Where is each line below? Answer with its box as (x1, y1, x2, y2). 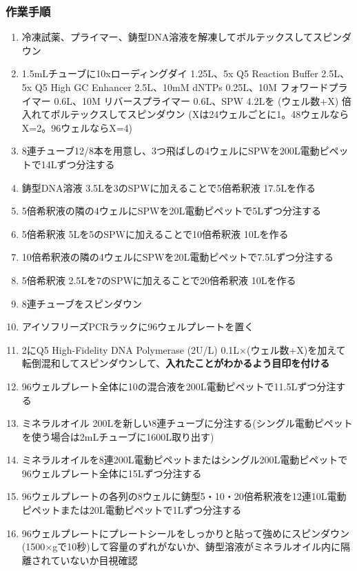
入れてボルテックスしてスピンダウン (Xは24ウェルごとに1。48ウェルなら (21, 107, 349, 121)
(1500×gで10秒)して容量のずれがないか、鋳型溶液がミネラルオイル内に (21, 539, 340, 554)
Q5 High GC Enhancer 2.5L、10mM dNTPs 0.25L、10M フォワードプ (34, 80, 338, 94)
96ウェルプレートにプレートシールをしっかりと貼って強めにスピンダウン (21, 525, 350, 540)
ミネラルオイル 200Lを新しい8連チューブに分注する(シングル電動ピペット (21, 416, 353, 430)
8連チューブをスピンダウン (21, 296, 142, 310)
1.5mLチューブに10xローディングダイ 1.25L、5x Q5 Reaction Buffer (21, 66, 318, 81)
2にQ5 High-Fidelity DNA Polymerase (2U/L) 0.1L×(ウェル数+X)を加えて (21, 342, 346, 357)
